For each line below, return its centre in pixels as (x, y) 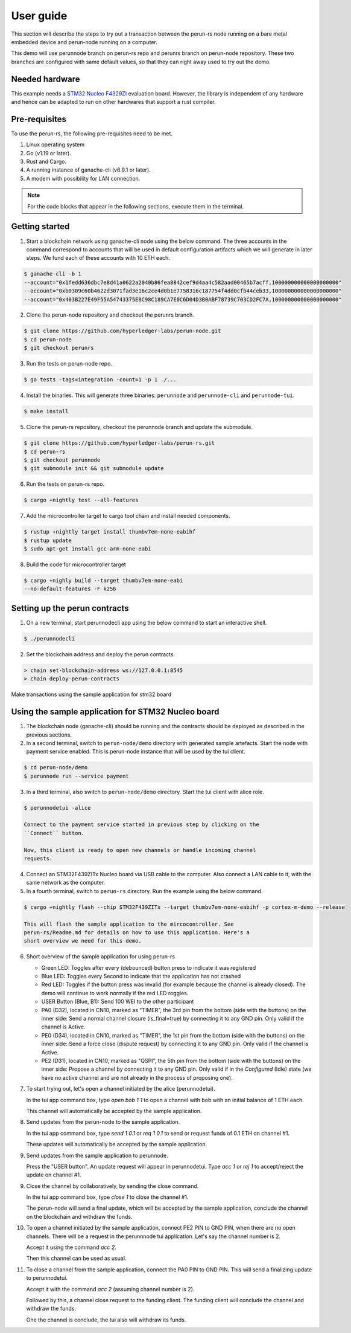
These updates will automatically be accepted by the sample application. (117, 1144)
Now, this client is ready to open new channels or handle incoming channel (140, 850)
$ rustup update (48, 540)
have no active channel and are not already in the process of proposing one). (137, 1077)
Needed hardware (46, 79)
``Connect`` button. (54, 833)
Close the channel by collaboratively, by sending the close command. (112, 1186)
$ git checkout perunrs (59, 348)
